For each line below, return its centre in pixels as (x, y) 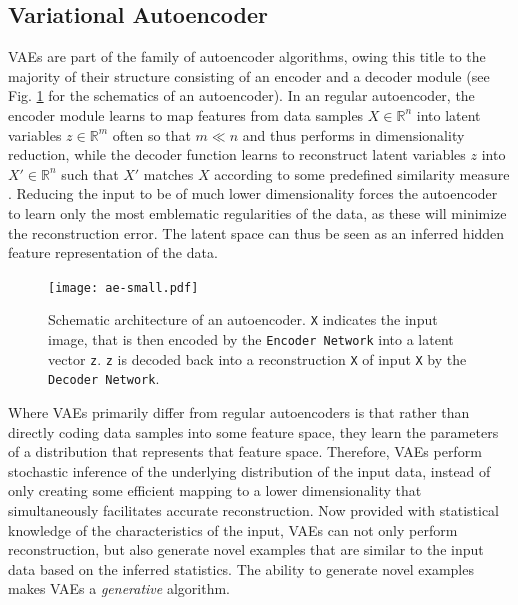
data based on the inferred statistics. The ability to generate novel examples (241, 568)
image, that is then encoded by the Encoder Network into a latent (251, 339)
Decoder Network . (104, 378)
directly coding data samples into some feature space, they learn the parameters (253, 431)
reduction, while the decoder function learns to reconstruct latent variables (237, 154)
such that (90, 173)
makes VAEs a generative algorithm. (119, 588)
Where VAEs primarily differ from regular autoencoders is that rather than (239, 412)
